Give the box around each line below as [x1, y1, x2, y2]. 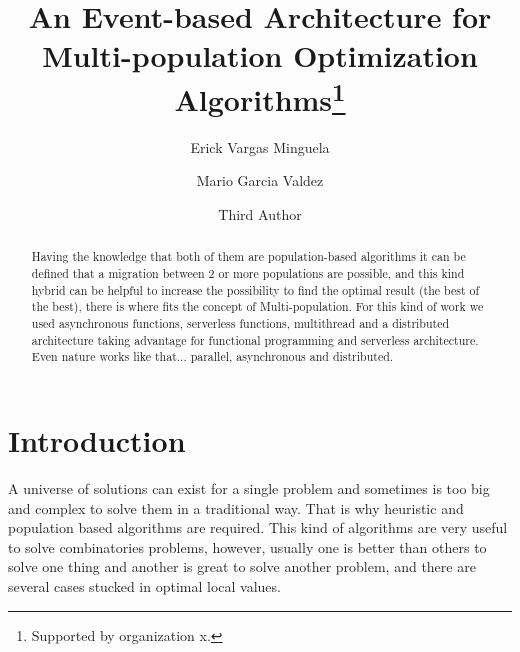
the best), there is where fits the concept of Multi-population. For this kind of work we [31, 298, 484, 315]
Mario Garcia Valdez [196, 170, 324, 191]
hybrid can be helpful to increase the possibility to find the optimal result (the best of [31, 281, 480, 298]
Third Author [218, 204, 302, 225]
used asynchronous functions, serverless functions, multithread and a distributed [31, 315, 450, 332]
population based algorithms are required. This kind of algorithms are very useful [8, 517, 508, 538]
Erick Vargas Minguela [190, 136, 330, 157]
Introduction [8, 420, 186, 460]
